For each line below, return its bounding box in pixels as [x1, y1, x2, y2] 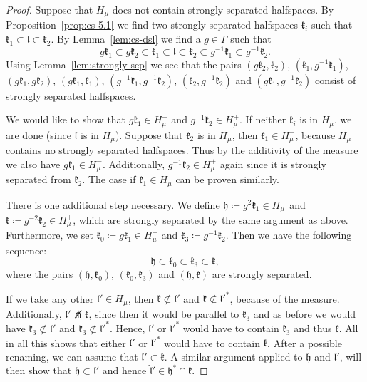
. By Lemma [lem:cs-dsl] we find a [51, 31, 201, 46]
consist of [314, 72, 356, 87]
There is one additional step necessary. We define [6, 197, 220, 212]
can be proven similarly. [175, 172, 279, 187]
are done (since [6, 127, 71, 142]
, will [339, 349, 362, 363]
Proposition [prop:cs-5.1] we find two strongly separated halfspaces [6, 17, 298, 32]
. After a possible [267, 335, 342, 349]
